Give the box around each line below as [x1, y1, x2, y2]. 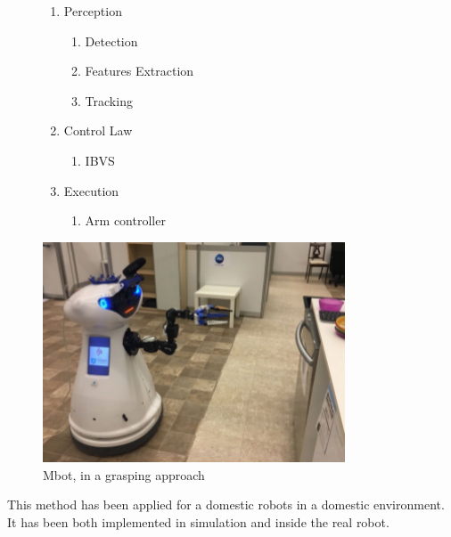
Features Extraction [85, 61, 194, 80]
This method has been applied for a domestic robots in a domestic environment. [7, 495, 445, 514]
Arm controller [85, 211, 166, 230]
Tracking [85, 91, 133, 110]
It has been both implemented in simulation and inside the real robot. [7, 512, 389, 531]
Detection [85, 31, 138, 50]
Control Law [63, 121, 133, 140]
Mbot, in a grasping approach [43, 465, 205, 484]
